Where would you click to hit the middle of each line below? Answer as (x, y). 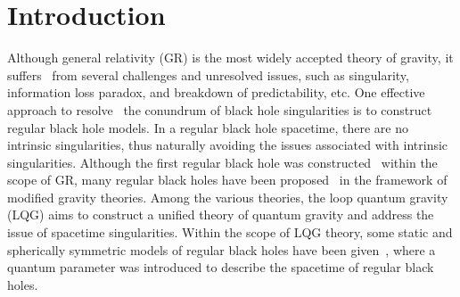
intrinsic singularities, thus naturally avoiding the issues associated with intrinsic (228, 145)
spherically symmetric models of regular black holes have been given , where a (222, 249)
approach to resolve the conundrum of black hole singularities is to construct (220, 109)
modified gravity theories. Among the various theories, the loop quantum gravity (228, 197)
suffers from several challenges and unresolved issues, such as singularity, (208, 74)
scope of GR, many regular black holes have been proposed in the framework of (227, 180)
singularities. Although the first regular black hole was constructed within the (222, 162)
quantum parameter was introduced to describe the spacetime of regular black (221, 267)
